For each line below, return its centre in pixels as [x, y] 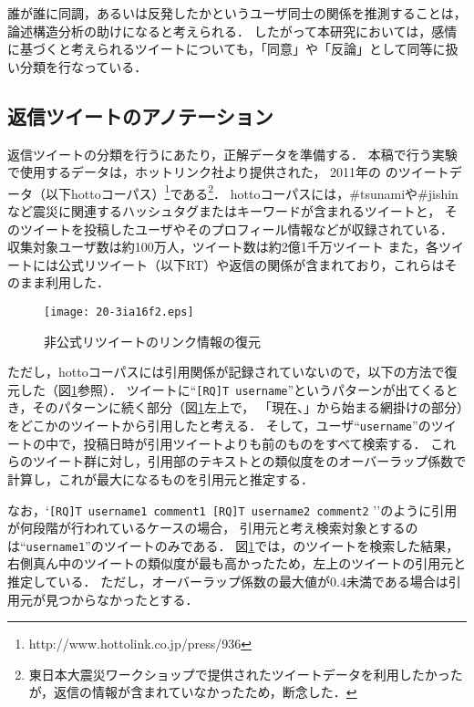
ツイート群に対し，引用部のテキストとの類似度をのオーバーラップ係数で [249, 461]
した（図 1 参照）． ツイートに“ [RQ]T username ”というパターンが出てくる [232, 389]
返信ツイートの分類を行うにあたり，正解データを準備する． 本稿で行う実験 [232, 154]
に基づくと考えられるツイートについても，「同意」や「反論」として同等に [227, 49]
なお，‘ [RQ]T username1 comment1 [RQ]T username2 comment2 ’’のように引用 [232, 509]
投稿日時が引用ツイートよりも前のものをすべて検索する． [255, 443]
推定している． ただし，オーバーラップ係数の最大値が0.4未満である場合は [228, 582]
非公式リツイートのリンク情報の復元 [152, 341]
